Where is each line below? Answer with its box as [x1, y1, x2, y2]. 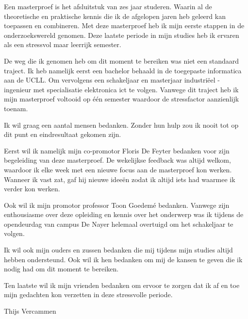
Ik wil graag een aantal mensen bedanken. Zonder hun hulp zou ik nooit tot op [4, 119, 239, 130]
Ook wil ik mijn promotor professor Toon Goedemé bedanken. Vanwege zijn [4, 200, 230, 210]
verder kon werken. [4, 184, 60, 194]
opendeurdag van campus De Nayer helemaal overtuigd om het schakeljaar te [4, 218, 233, 229]
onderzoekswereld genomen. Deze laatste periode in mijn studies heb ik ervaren [4, 30, 239, 40]
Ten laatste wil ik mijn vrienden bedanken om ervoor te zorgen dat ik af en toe [4, 280, 240, 290]
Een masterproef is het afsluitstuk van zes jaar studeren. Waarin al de [4, 1, 212, 11]
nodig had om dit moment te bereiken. [4, 264, 119, 274]
